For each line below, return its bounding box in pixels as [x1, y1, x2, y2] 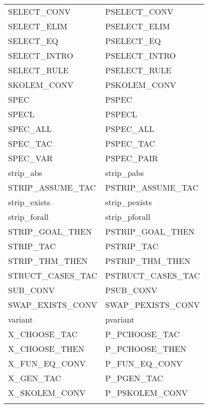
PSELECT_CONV [105, 6, 174, 17]
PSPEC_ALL [105, 123, 154, 134]
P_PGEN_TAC [105, 372, 164, 384]
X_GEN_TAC [8, 372, 61, 384]
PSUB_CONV [105, 284, 158, 296]
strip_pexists [105, 196, 152, 208]
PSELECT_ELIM [105, 20, 170, 32]
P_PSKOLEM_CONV [105, 387, 188, 398]
